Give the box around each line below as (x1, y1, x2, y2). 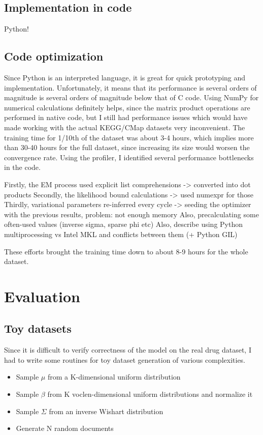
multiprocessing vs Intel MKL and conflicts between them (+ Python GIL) (4, 228, 238, 239)
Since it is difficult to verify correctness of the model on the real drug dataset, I (4, 344, 251, 355)
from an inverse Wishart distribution (49, 405, 163, 416)
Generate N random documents (16, 423, 114, 433)
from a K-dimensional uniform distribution (47, 371, 181, 382)
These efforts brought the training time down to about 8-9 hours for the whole (4, 246, 248, 256)
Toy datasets (4, 321, 72, 336)
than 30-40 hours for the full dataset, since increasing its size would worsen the (4, 142, 250, 153)
